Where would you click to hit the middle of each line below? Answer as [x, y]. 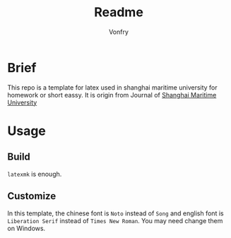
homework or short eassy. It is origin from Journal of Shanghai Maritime [112, 95]
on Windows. [26, 228]
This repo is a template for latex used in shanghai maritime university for [112, 87]
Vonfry [119, 32]
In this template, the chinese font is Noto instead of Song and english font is [115, 213]
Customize [32, 196]
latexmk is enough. [35, 174]
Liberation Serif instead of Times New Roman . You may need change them [115, 220]
